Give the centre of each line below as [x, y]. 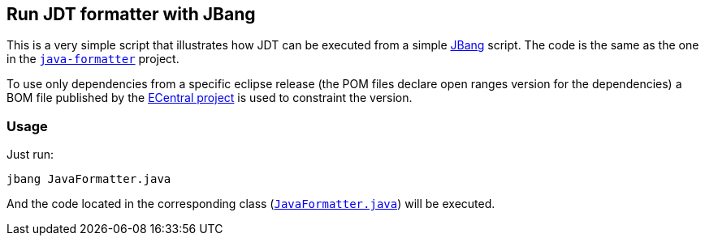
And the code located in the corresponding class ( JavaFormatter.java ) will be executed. [251, 204]
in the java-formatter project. [93, 59]
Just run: [30, 155]
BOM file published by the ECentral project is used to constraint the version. [210, 98]
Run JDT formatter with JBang [131, 14]
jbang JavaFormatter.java [89, 179]
